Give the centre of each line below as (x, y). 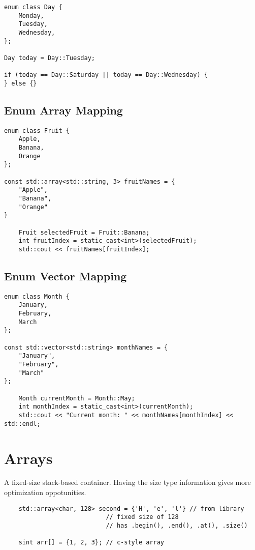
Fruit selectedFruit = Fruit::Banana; (84, 232)
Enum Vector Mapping (66, 276)
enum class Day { (33, 7)
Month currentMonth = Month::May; (77, 398)
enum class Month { (37, 296)
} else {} (21, 83)
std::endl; (22, 424)
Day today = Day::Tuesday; (50, 58)
